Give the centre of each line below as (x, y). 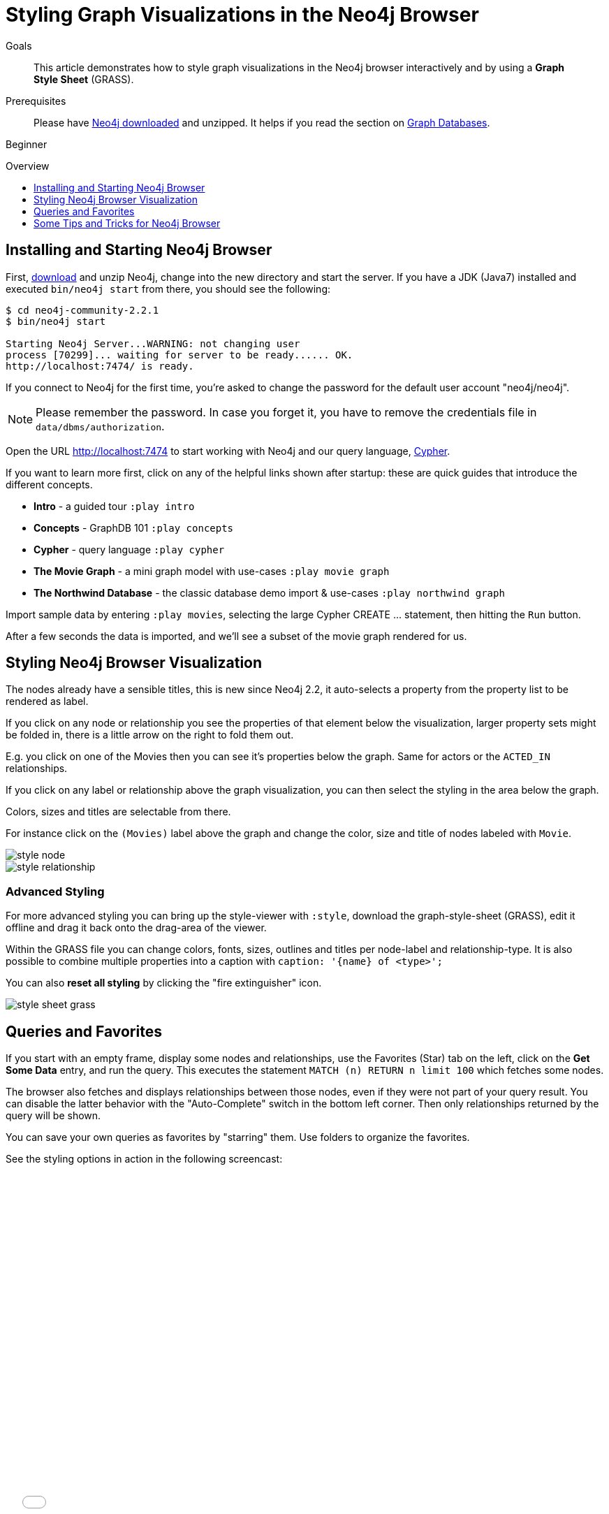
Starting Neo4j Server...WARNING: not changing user (153, 343)
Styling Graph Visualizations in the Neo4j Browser (242, 15)
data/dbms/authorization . (100, 426)
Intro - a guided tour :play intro (114, 506)
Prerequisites (36, 101)
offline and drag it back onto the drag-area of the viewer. (136, 928)
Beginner (27, 144)
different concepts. (49, 484)
